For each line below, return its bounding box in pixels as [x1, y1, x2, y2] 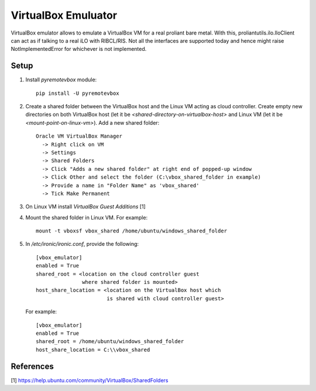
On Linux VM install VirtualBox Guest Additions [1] [25, 203, 146, 210]
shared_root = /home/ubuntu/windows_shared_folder [36, 338, 184, 345]
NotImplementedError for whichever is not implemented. [11, 46, 147, 53]
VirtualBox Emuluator [11, 9, 117, 22]
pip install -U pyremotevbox [36, 90, 119, 97]
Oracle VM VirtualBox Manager [36, 133, 123, 140]
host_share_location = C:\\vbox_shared [36, 346, 150, 353]
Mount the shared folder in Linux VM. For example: [25, 214, 148, 221]
